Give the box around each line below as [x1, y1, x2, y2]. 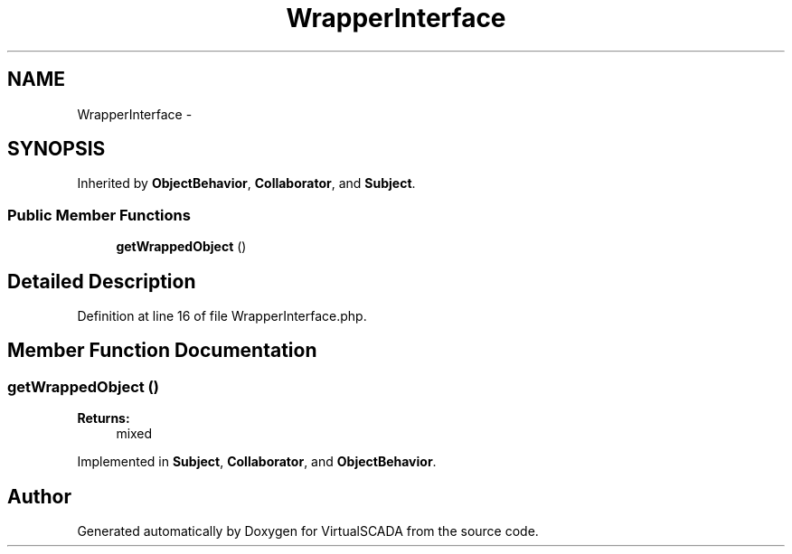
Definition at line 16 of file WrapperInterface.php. [77, 308, 367, 324]
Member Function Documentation [7, 339, 317, 362]
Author [7, 484, 71, 508]
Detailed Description [7, 269, 196, 293]
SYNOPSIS [7, 137, 106, 161]
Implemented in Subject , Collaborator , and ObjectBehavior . [77, 454, 437, 470]
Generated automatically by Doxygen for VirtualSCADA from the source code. [77, 523, 539, 540]
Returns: [77, 410, 130, 427]
